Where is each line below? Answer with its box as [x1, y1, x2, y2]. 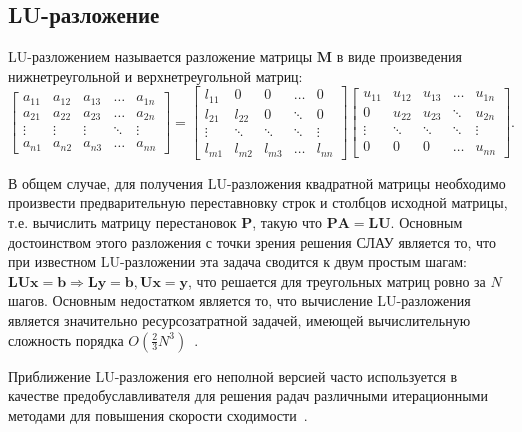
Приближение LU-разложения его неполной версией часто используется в [8, 365, 458, 386]
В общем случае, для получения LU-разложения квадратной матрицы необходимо [8, 172, 506, 193]
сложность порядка [8, 329, 124, 350]
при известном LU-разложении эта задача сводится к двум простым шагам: [8, 251, 467, 272]
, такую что [252, 212, 322, 233]
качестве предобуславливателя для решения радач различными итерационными [8, 385, 488, 406]
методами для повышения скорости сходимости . [8, 404, 308, 425]
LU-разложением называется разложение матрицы [8, 46, 313, 67]
